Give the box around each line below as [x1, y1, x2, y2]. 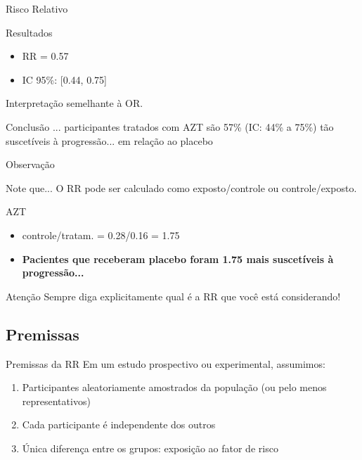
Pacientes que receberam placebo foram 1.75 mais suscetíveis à [22, 251, 334, 266]
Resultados [6, 25, 53, 39]
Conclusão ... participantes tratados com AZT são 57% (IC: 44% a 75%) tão [6, 119, 334, 134]
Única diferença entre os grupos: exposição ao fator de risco [22, 440, 278, 455]
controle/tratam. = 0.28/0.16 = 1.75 [22, 227, 180, 242]
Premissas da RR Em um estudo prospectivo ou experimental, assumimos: [6, 356, 325, 371]
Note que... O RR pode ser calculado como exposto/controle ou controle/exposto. [6, 180, 357, 195]
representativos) [22, 393, 91, 408]
